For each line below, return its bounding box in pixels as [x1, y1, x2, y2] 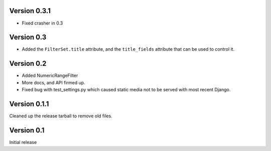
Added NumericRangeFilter [22, 73, 78, 79]
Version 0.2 [9, 59, 47, 68]
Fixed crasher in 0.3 [22, 20, 63, 26]
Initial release [9, 139, 37, 145]
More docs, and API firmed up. [22, 79, 85, 85]
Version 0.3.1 [9, 7, 51, 15]
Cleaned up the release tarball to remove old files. [9, 113, 112, 119]
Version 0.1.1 [9, 99, 49, 108]
